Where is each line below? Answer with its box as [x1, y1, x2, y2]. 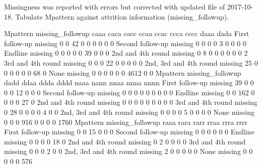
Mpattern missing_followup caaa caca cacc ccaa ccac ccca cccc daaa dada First [4, 28, 249, 39]
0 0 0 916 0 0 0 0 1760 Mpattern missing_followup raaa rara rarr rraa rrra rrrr [4, 116, 248, 127]
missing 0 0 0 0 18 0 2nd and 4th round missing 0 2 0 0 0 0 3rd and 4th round [4, 136, 246, 146]
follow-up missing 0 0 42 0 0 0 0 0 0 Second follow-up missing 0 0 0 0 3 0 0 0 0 [4, 38, 246, 48]
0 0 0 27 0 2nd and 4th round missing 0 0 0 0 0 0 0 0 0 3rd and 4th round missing [4, 97, 257, 107]
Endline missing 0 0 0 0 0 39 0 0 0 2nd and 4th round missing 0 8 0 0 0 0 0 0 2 [4, 48, 248, 58]
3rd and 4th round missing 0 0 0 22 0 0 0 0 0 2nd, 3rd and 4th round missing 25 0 [4, 57, 258, 68]
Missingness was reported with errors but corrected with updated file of [4, 2, 225, 12]
